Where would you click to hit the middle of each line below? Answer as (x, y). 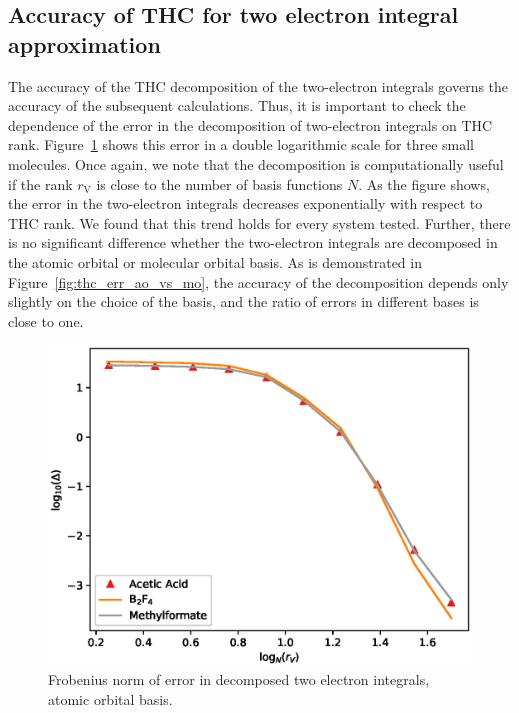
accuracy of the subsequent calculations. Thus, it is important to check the (237, 105)
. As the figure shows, (424, 183)
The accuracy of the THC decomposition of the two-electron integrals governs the (258, 85)
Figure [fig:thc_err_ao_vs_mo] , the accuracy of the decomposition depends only (258, 281)
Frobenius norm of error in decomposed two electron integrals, (239, 679)
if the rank (40, 183)
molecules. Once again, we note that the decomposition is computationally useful (256, 163)
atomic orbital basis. (110, 698)
